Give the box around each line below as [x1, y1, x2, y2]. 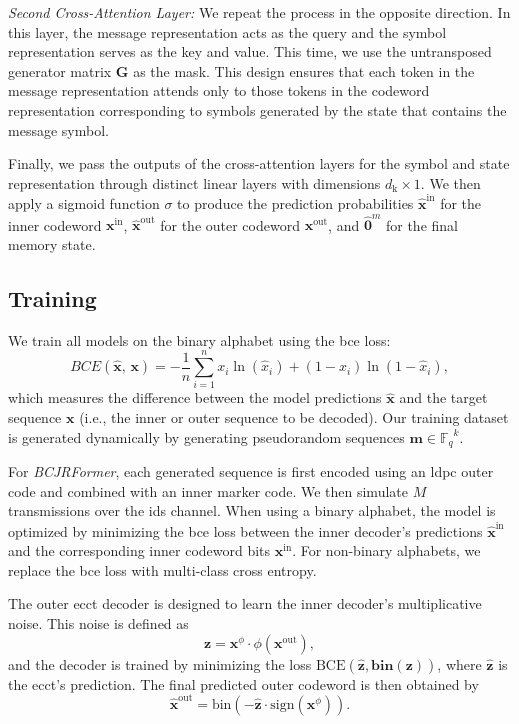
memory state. [8, 233, 96, 254]
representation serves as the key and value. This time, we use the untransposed [8, 41, 492, 62]
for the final [385, 214, 458, 235]
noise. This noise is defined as [8, 613, 189, 633]
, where [437, 653, 482, 674]
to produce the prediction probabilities [177, 193, 414, 214]
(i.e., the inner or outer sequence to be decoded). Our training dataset [79, 407, 509, 428]
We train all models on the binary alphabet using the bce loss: [8, 329, 391, 350]
